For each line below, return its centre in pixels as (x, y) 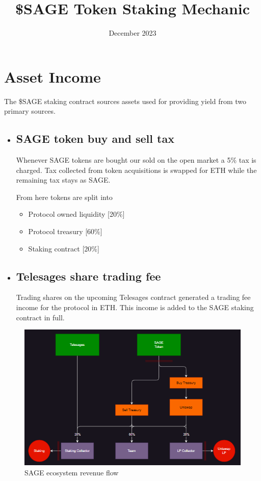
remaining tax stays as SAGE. (63, 180)
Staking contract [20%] (64, 248)
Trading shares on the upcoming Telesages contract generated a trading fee (133, 297)
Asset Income (53, 76)
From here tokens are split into (64, 197)
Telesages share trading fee (88, 276)
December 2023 (133, 33)
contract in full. (40, 317)
